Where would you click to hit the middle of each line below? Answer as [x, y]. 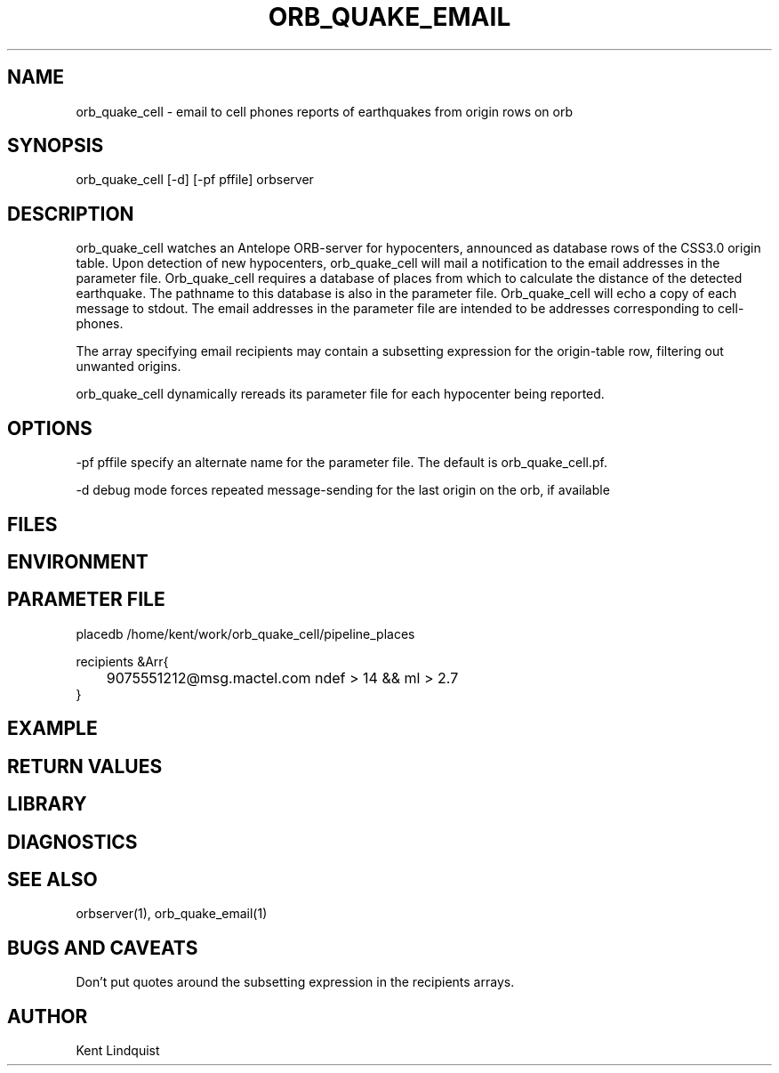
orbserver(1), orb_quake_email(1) [172, 914]
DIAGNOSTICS [72, 842]
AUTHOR [48, 1016]
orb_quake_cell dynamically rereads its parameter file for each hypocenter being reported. [340, 394]
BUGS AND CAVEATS [103, 948]
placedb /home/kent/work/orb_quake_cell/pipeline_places [245, 633]
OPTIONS [50, 428]
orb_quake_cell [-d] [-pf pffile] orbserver [195, 180]
